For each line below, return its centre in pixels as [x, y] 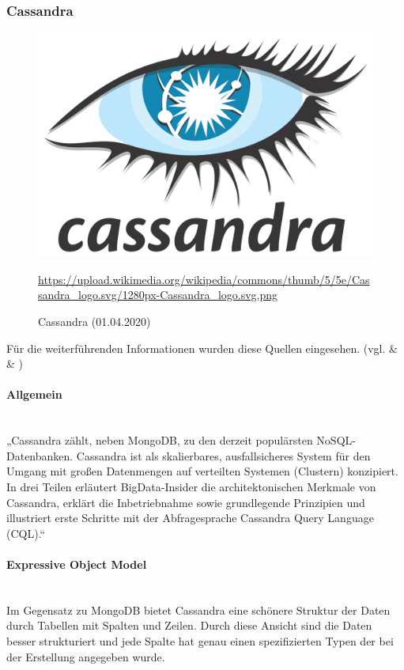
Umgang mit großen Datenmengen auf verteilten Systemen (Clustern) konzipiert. [202, 471]
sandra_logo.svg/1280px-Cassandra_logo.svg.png [158, 295]
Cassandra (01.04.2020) [94, 322]
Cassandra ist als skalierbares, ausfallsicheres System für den [223, 455]
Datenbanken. [40, 455]
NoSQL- [336, 440]
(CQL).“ [26, 533]
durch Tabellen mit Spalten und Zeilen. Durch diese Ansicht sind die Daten [189, 625]
